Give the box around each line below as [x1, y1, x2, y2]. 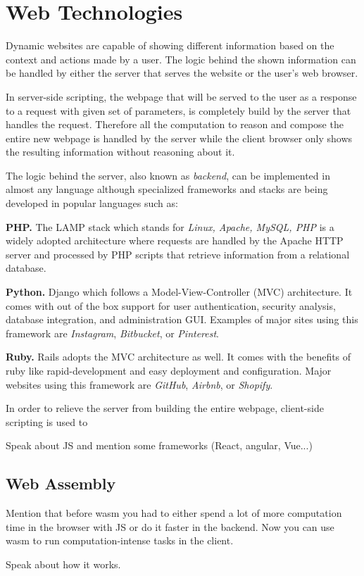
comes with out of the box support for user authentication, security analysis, [6, 298, 336, 313]
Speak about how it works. [6, 556, 121, 571]
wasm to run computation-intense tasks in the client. [6, 533, 234, 548]
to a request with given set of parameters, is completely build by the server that [6, 103, 351, 118]
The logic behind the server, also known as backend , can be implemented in [6, 168, 330, 182]
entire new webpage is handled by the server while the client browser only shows [6, 130, 353, 145]
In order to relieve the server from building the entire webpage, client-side [6, 401, 324, 415]
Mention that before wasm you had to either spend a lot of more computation [6, 506, 342, 520]
